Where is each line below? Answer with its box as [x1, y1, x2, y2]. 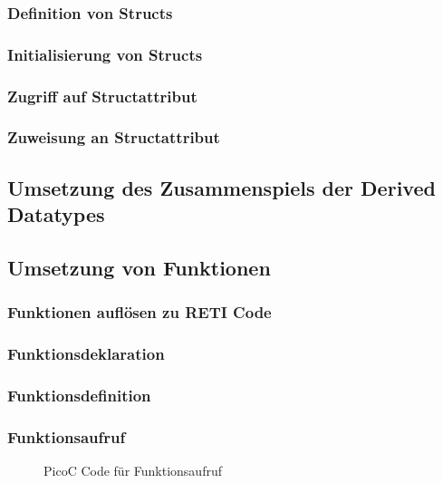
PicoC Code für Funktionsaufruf [43, 461, 222, 480]
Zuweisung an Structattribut [7, 126, 220, 149]
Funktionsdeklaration [7, 343, 165, 365]
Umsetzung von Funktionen [7, 253, 271, 281]
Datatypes [7, 200, 105, 228]
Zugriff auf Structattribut [7, 84, 197, 107]
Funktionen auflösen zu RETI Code [7, 301, 272, 324]
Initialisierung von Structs [7, 43, 203, 65]
